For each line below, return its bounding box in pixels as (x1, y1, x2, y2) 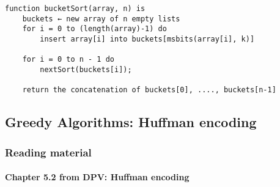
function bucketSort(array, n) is (5, 4, 146, 13)
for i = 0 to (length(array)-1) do (22, 24, 167, 34)
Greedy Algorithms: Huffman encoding (5, 112, 257, 131)
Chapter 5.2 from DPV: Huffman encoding (5, 170, 190, 183)
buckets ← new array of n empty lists (22, 14, 180, 23)
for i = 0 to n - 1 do (22, 55, 114, 64)
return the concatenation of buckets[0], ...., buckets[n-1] (22, 86, 276, 95)
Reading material (5, 144, 92, 159)
